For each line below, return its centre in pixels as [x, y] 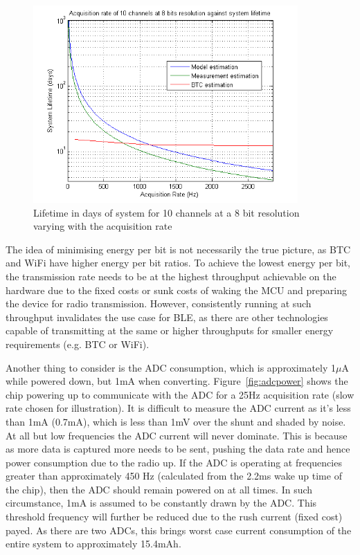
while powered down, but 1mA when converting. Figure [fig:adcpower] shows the [177, 381]
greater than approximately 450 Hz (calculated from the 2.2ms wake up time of [174, 476]
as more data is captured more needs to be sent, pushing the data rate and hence [178, 449]
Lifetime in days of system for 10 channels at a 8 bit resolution [166, 212]
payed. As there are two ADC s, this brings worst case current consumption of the [179, 530]
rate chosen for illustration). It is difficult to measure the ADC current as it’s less [178, 408]
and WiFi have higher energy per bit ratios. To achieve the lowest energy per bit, [178, 263]
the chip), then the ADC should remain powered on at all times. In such [159, 489]
